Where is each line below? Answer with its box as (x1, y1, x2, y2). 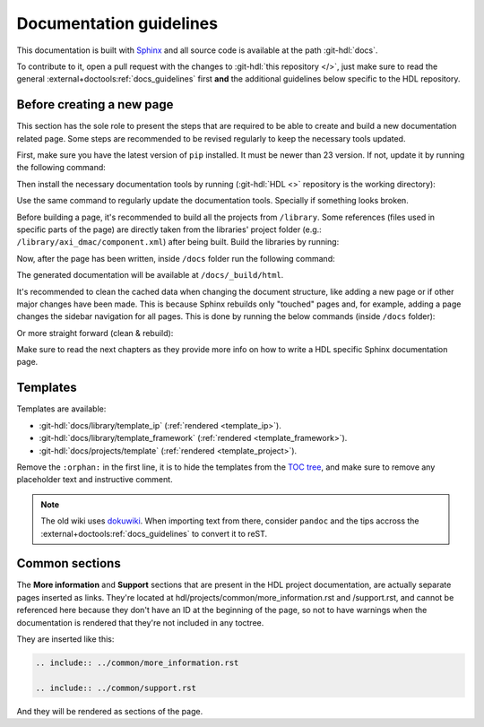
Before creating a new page (16, 97, 174, 112)
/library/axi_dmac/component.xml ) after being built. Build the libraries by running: (16, 237, 340, 247)
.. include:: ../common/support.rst (35, 682, 197, 693)
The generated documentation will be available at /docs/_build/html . (16, 270, 284, 281)
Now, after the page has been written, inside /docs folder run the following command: (16, 253, 335, 264)
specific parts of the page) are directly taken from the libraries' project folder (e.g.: (16, 224, 322, 235)
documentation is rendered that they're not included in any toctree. (16, 617, 264, 627)
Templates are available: (16, 403, 107, 414)
